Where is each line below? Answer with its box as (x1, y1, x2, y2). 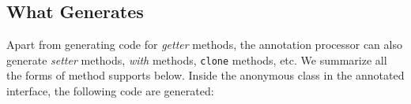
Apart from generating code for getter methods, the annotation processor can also (6, 36, 402, 53)
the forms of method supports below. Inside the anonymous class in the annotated (6, 67, 405, 84)
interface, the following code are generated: (6, 83, 214, 99)
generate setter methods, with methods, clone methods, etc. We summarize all (6, 51, 387, 68)
